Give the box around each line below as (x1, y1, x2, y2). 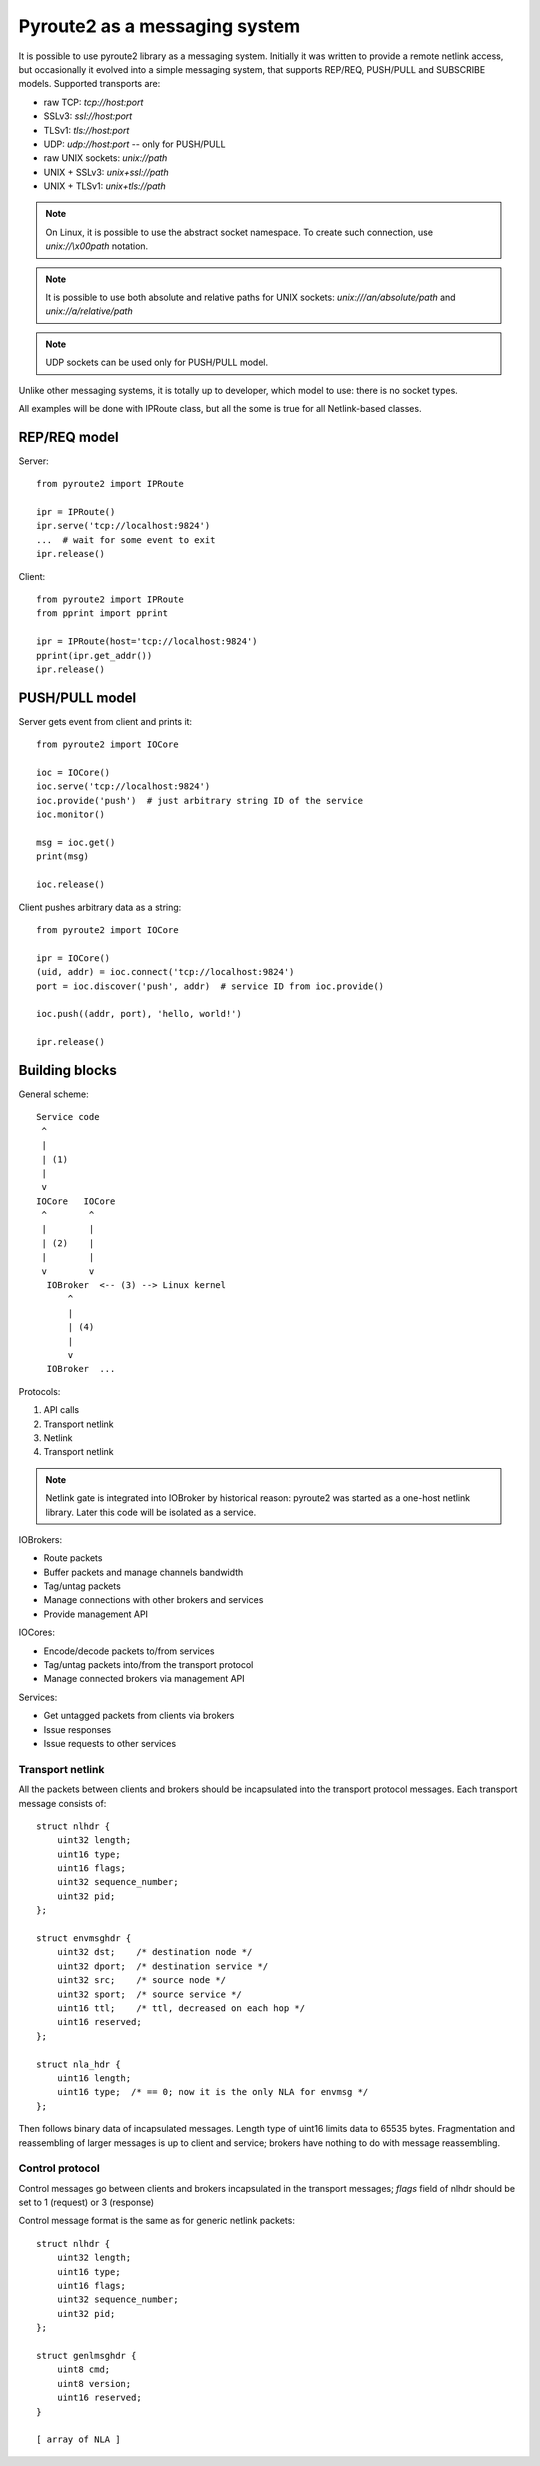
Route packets (43, 1552, 103, 1564)
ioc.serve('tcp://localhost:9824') (36, 781, 211, 792)
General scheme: (18, 1088, 89, 1100)
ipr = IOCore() (36, 952, 111, 964)
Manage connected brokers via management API (43, 1673, 245, 1685)
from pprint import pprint (36, 608, 169, 619)
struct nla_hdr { (36, 2058, 121, 2070)
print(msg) (36, 851, 90, 862)
